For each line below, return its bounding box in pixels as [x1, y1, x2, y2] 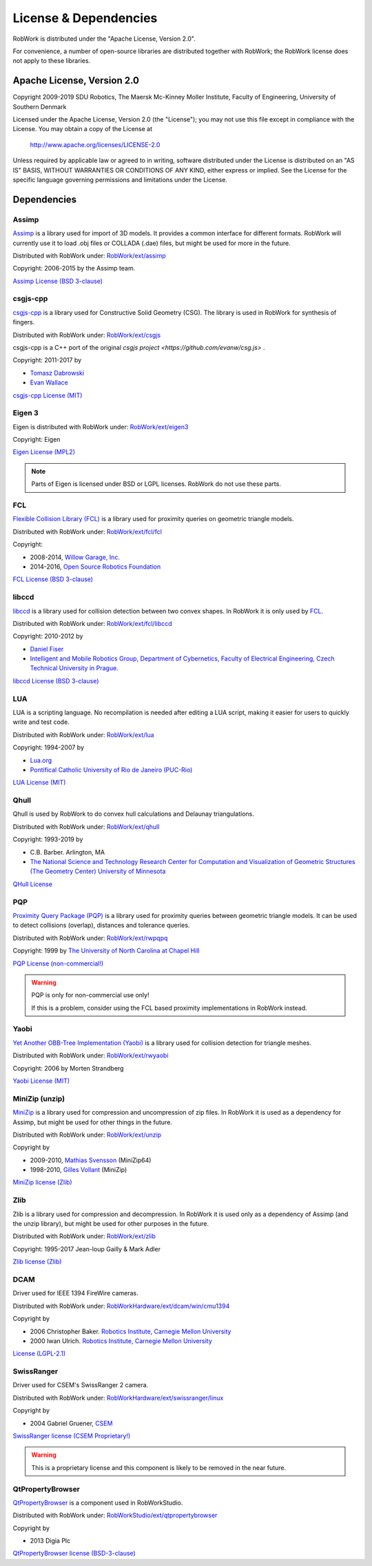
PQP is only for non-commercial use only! [31, 991, 149, 999]
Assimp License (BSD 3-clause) [12, 277, 103, 285]
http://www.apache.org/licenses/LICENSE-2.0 [30, 140, 161, 148]
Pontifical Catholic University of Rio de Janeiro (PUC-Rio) [30, 765, 193, 774]
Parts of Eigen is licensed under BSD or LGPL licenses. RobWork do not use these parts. [31, 480, 282, 488]
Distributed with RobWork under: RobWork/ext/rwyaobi [12, 1051, 169, 1059]
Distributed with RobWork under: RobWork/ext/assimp [12, 251, 167, 260]
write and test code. [12, 718, 70, 726]
